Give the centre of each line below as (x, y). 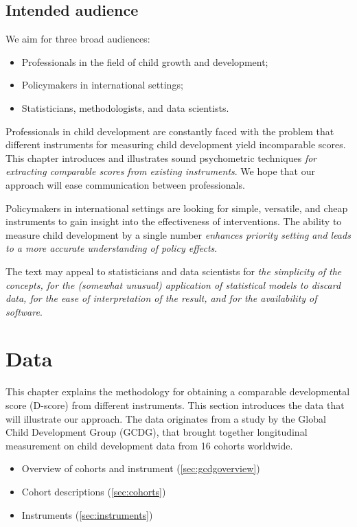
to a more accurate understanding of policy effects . (112, 248)
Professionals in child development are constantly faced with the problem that (170, 131)
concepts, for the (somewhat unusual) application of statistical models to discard (173, 284)
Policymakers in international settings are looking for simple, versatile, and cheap (177, 208)
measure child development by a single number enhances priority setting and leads (178, 234)
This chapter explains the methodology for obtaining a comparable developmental (178, 391)
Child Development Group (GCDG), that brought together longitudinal (157, 432)
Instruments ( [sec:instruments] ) (87, 514)
